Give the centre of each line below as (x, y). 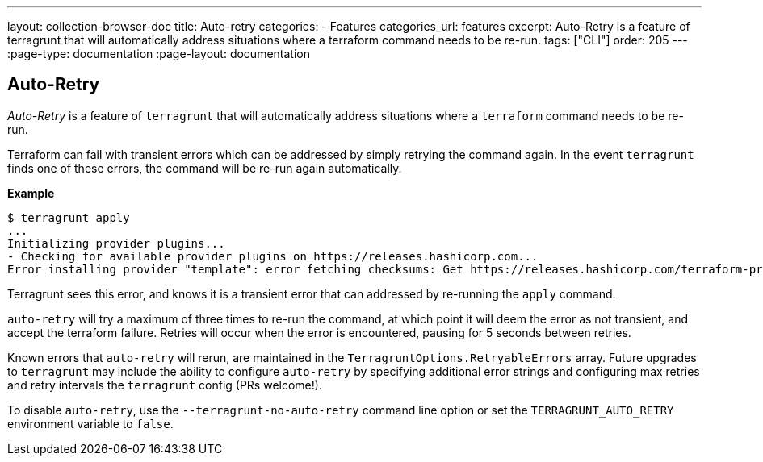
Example (31, 193)
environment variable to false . (90, 423)
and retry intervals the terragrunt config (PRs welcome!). (165, 385)
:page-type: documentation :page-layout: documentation (159, 54)
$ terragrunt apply (69, 217)
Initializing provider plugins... (116, 243)
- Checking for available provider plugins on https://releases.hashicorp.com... (273, 256)
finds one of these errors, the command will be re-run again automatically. (205, 168)
